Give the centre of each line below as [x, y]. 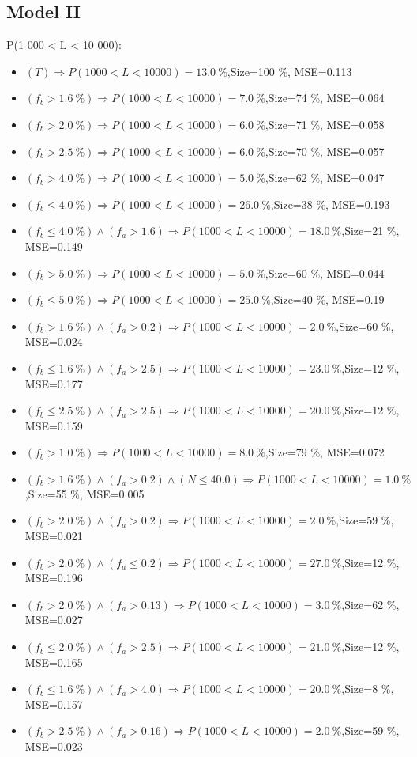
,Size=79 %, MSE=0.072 [325, 452]
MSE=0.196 [54, 578]
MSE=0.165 [54, 662]
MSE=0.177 [54, 383]
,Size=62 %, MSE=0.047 [325, 178]
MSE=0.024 [54, 341]
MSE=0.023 [54, 746]
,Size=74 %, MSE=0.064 [325, 98]
